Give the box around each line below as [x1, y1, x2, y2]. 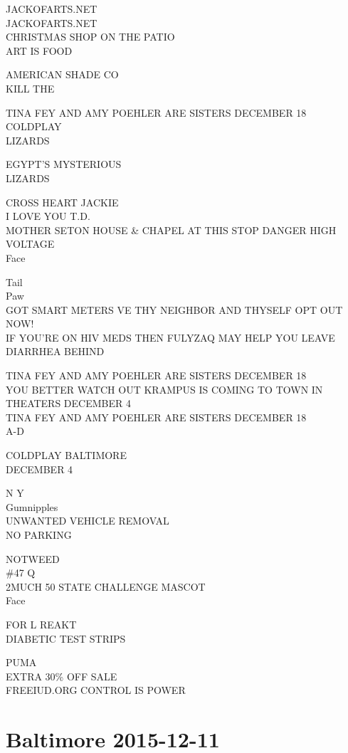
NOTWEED [6, 551, 60, 566]
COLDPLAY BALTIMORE [6, 448, 127, 463]
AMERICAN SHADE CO [6, 67, 119, 82]
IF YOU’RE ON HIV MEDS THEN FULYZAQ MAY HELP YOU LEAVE [6, 330, 335, 344]
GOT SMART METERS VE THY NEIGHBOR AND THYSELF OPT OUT [6, 302, 343, 317]
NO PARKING [6, 527, 72, 542]
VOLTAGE [6, 236, 55, 251]
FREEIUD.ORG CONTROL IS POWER [6, 683, 186, 697]
